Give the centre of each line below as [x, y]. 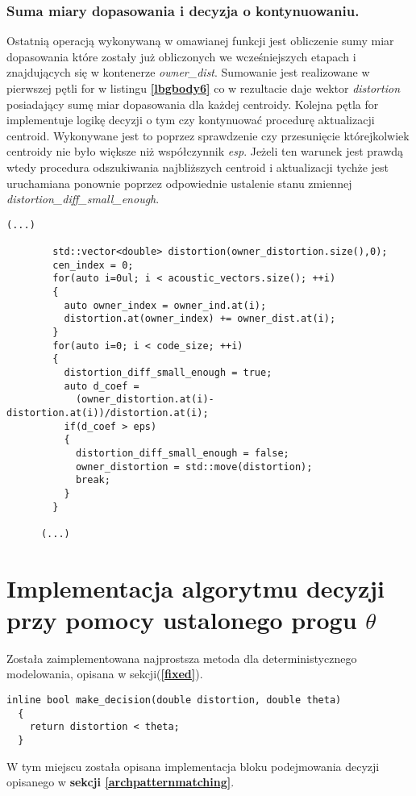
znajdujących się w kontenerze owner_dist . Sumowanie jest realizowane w [188, 72]
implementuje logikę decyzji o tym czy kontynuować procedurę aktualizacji [191, 120]
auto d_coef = [102, 386]
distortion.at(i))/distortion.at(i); [108, 413]
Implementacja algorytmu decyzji [196, 588]
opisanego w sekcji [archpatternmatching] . [121, 782]
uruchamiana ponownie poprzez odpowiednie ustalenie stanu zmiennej [179, 183]
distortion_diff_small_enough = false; [182, 453]
